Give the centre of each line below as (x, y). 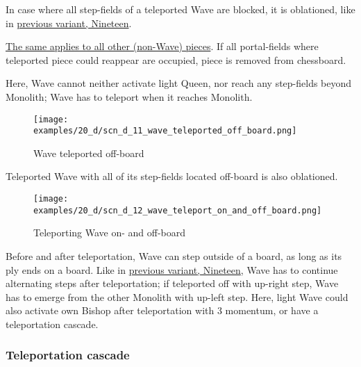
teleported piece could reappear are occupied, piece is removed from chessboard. (176, 59)
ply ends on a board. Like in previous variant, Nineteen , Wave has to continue (172, 269)
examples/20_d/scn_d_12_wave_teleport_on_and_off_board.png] (178, 210)
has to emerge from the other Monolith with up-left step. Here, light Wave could (177, 296)
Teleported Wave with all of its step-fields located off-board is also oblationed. (172, 176)
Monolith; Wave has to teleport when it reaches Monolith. (129, 96)
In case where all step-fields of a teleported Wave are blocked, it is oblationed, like (180, 9)
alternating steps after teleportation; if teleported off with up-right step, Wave (172, 283)
